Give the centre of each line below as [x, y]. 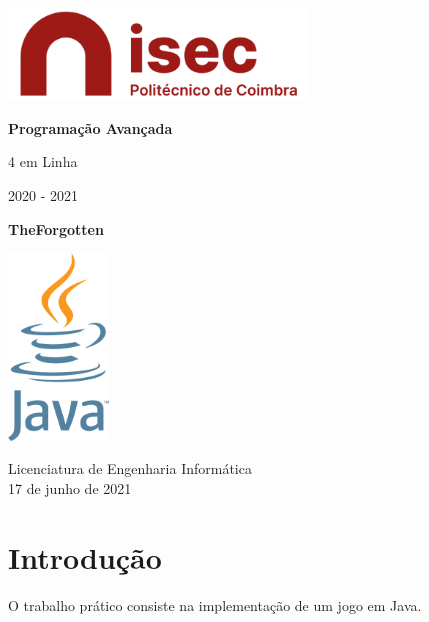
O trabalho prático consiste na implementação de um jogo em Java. [215, 604]
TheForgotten [56, 228]
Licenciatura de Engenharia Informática [130, 468]
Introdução [85, 556]
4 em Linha [43, 161]
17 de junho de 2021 [70, 488]
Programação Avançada [90, 127]
